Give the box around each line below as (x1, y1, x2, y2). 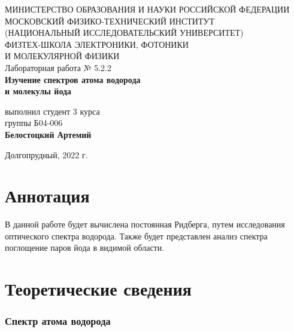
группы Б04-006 (5, 116, 63, 129)
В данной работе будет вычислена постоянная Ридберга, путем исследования (5, 218, 285, 230)
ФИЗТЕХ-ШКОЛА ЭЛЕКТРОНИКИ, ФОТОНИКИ (5, 38, 189, 50)
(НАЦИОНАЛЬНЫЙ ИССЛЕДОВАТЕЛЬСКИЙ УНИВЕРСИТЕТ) (5, 26, 244, 39)
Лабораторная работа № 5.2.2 (5, 61, 112, 73)
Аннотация (5, 183, 90, 208)
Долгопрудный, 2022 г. (5, 148, 88, 161)
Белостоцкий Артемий (5, 128, 92, 140)
